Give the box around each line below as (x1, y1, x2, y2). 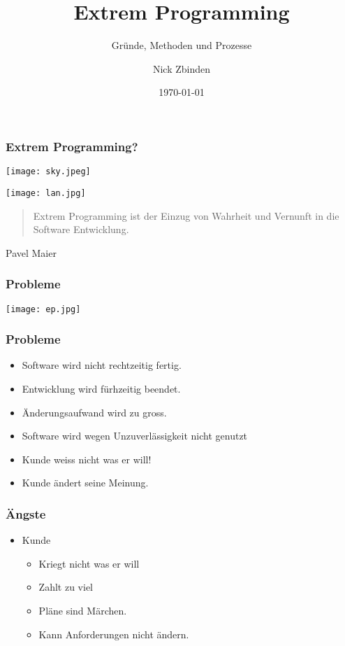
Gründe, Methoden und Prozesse (111, 38, 252, 52)
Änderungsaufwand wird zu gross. (22, 405, 167, 419)
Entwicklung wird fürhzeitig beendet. (22, 381, 181, 395)
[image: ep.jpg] (6, 304, 81, 314)
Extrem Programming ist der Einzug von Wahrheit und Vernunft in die (33, 208, 339, 223)
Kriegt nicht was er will (38, 556, 140, 570)
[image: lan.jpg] (6, 188, 86, 198)
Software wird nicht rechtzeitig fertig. (22, 358, 182, 372)
